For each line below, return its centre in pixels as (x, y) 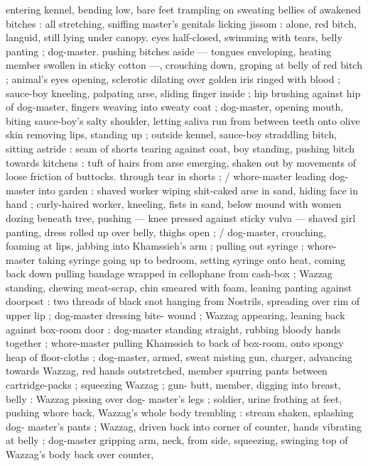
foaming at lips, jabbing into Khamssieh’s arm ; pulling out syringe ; (155, 246)
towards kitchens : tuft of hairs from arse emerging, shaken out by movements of (181, 162)
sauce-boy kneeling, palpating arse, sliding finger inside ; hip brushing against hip (183, 93)
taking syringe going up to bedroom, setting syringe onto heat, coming (192, 259)
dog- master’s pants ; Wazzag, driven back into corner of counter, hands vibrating (184, 426)
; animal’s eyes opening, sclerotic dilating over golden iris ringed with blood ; (173, 78)
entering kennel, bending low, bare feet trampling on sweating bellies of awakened (183, 9)
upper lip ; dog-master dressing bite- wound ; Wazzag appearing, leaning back (175, 315)
